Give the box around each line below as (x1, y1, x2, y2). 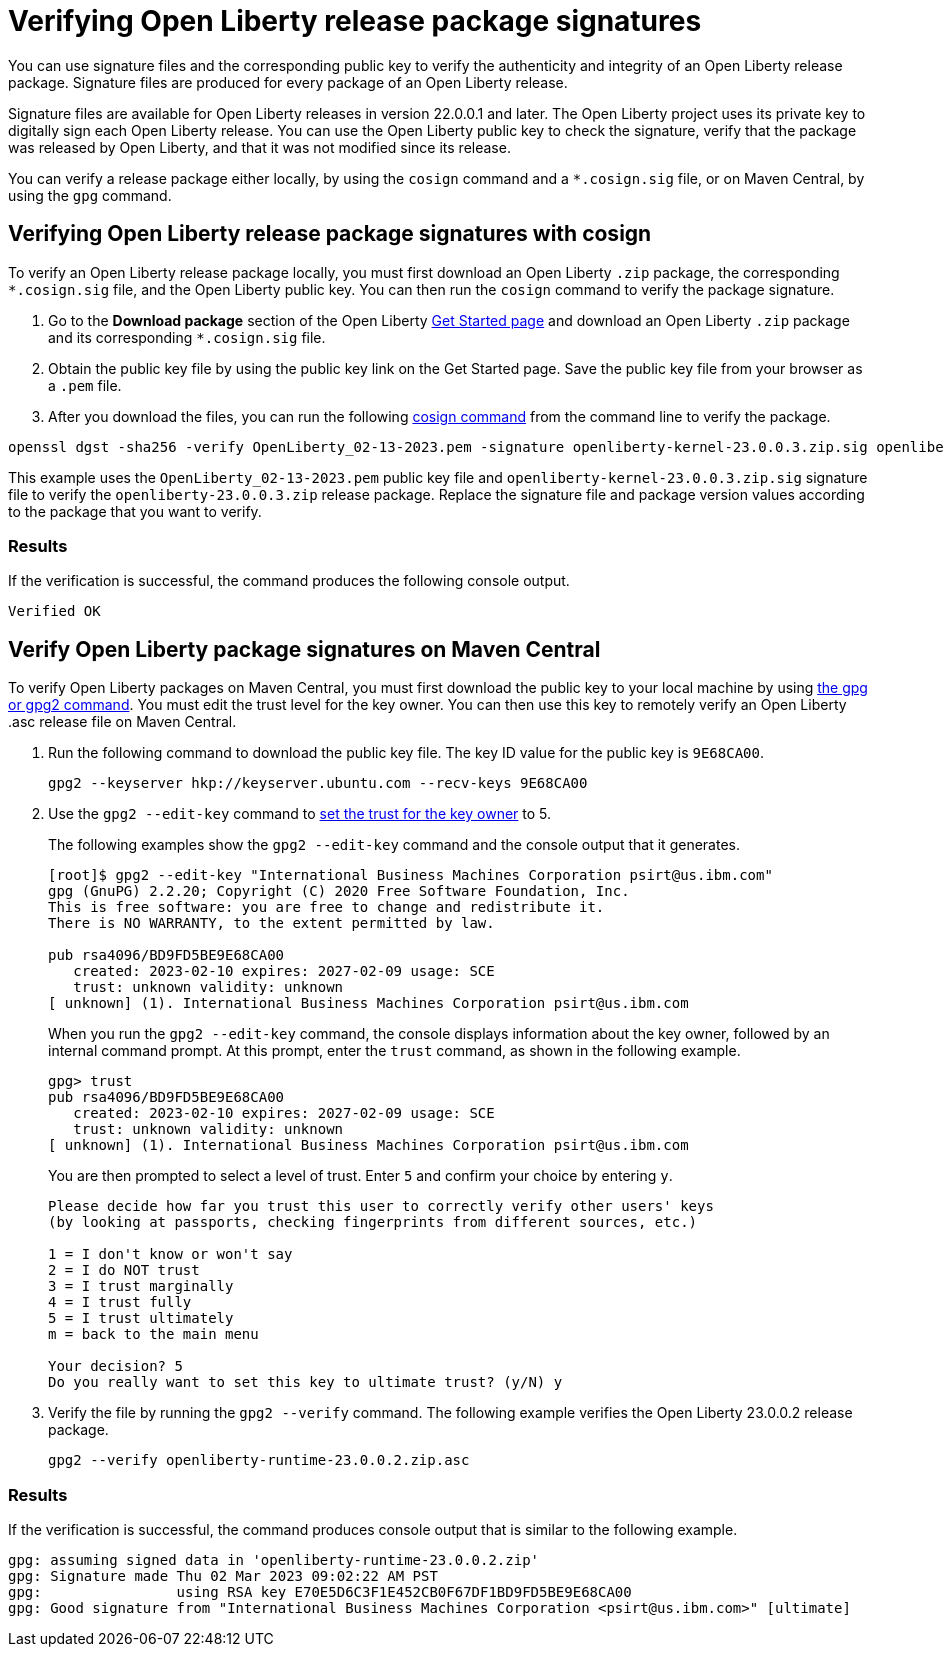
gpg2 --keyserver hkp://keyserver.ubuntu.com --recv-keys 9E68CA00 (48, 775, 588, 792)
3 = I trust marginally (48, 1278, 234, 1295)
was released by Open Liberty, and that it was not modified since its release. (8, 138, 511, 156)
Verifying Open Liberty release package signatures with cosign (8, 221, 652, 247)
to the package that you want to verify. (8, 502, 262, 520)
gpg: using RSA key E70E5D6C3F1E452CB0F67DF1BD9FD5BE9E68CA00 (8, 1583, 632, 1600)
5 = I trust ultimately (48, 1310, 234, 1327)
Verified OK (8, 603, 101, 620)
